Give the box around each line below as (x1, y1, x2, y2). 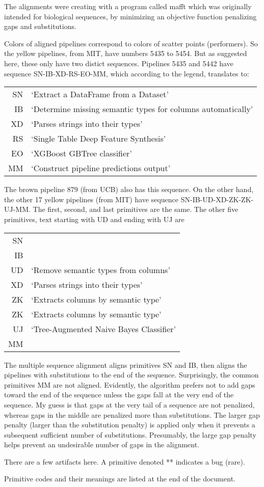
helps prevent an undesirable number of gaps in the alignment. (4, 439, 200, 450)
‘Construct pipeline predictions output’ (31, 162, 171, 174)
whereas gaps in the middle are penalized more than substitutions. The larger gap (4, 409, 260, 420)
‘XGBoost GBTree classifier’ (31, 147, 132, 159)
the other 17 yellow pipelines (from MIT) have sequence (4, 194, 179, 204)
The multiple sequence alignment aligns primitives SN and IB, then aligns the (4, 359, 247, 370)
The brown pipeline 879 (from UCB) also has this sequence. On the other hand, (4, 184, 254, 195)
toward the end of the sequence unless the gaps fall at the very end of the (4, 389, 234, 400)
